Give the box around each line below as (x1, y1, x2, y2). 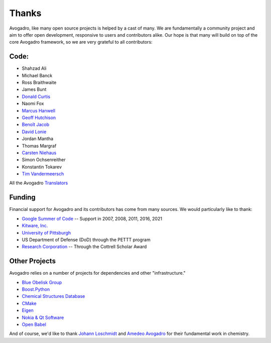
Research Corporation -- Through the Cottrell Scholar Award (22, 244, 147, 250)
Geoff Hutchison (22, 115, 56, 121)
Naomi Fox (22, 100, 44, 106)
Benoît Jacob (22, 122, 50, 128)
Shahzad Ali (22, 65, 47, 71)
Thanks (9, 8, 42, 19)
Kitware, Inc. (22, 222, 48, 228)
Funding (9, 193, 36, 202)
